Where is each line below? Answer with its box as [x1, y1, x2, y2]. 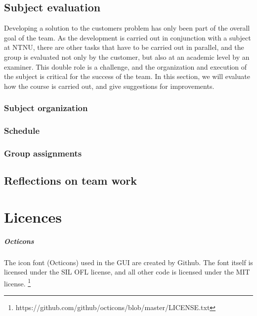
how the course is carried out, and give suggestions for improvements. [4, 80, 214, 91]
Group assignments [4, 147, 82, 159]
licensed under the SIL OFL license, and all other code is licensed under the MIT [4, 267, 250, 277]
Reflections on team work [4, 173, 137, 188]
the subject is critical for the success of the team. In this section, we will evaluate [4, 71, 250, 81]
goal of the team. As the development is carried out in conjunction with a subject [4, 32, 251, 42]
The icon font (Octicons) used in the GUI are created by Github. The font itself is [4, 257, 253, 267]
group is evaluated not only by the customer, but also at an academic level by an [4, 51, 250, 62]
